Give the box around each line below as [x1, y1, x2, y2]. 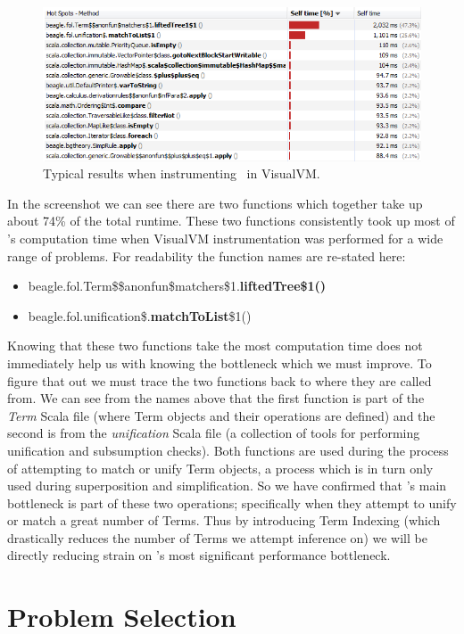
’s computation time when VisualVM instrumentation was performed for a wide [7, 228, 443, 247]
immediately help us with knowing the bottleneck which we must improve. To [7, 353, 432, 372]
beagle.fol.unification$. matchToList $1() [28, 306, 252, 325]
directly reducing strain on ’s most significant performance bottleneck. [7, 546, 391, 564]
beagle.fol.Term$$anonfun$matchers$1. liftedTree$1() [28, 276, 327, 295]
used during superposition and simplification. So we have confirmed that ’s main [7, 476, 447, 495]
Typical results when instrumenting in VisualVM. [43, 164, 320, 183]
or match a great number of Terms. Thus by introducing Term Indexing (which [7, 511, 441, 530]
